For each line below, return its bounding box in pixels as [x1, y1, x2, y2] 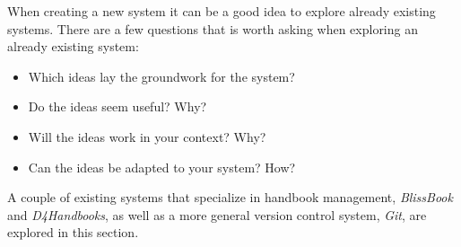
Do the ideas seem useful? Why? [28, 97, 207, 116]
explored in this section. [7, 223, 139, 242]
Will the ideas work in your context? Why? [28, 127, 266, 146]
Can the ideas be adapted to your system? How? [28, 157, 296, 176]
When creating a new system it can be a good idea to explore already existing [7, 2, 436, 20]
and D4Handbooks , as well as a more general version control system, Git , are [7, 205, 427, 224]
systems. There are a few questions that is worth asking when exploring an [7, 19, 418, 38]
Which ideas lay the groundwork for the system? [28, 66, 295, 85]
